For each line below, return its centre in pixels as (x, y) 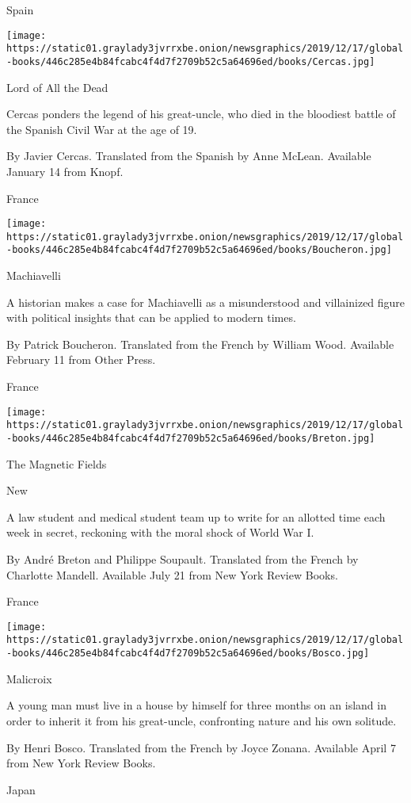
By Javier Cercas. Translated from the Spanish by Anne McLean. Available (189, 156)
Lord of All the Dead (57, 87)
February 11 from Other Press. (81, 359)
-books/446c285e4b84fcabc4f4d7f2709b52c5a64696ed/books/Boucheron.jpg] (199, 250)
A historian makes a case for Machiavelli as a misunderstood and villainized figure (206, 302)
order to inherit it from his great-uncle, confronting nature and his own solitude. (202, 720)
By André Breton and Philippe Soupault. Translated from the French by (183, 559)
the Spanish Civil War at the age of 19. (102, 129)
